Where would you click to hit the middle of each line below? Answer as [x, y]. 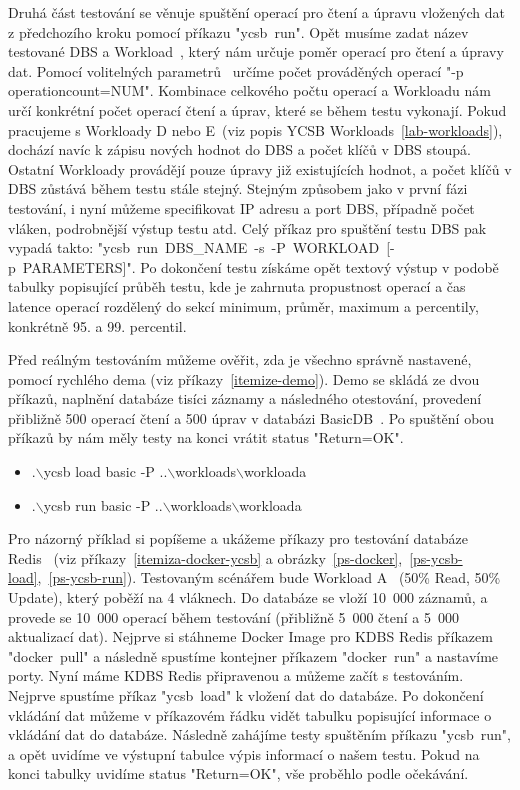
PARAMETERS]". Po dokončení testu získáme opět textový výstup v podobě [260, 266]
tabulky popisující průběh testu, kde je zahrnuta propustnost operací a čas [237, 286]
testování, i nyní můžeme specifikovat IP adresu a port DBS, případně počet [241, 207]
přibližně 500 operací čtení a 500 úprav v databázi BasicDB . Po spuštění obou [251, 417]
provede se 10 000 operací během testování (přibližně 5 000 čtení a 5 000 [233, 616]
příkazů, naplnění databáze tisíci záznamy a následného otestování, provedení [245, 398]
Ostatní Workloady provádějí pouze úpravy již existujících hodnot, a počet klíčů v [260, 168]
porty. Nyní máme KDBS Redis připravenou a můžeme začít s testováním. [236, 675]
